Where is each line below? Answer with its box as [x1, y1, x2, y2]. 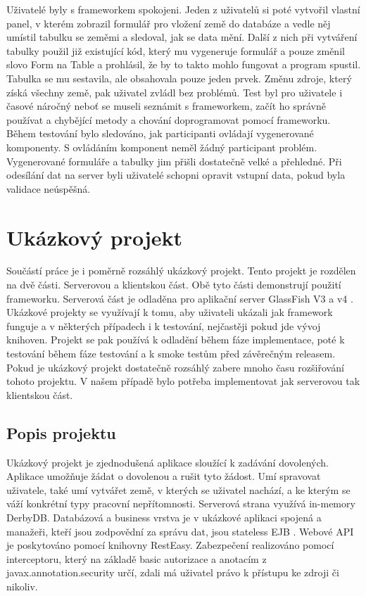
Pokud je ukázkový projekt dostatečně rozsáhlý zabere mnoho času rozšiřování [6, 360, 344, 374]
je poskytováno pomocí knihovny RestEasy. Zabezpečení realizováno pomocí [6, 538, 334, 552]
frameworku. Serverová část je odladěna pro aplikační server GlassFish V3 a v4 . [6, 291, 353, 305]
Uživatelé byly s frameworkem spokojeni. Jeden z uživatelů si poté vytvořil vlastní [6, 2, 360, 16]
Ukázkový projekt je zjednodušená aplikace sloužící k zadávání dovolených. [6, 455, 329, 469]
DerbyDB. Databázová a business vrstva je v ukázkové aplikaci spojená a [6, 509, 322, 524]
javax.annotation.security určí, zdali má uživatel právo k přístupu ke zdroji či [6, 565, 339, 580]
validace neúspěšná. [6, 181, 91, 196]
